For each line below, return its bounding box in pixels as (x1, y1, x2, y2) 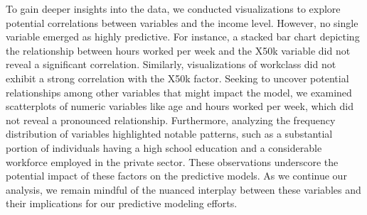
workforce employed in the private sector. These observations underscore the (6, 154, 339, 169)
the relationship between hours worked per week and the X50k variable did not (6, 43, 351, 57)
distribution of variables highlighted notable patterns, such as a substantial (6, 126, 333, 141)
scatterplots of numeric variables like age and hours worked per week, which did (6, 99, 353, 114)
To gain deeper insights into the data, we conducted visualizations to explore (6, 1, 341, 16)
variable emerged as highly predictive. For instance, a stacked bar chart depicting (6, 29, 360, 44)
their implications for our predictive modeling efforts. (6, 196, 238, 211)
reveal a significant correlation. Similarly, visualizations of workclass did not (6, 57, 336, 72)
